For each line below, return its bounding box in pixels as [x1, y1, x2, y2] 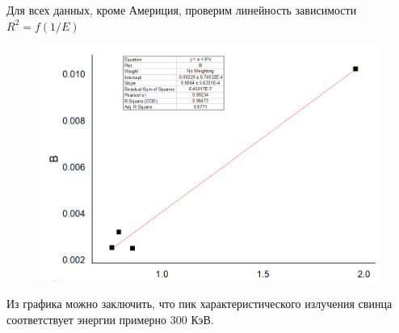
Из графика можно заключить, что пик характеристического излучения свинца [6, 295, 393, 312]
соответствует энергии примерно [6, 310, 167, 327]
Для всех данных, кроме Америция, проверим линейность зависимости [6, 2, 357, 18]
